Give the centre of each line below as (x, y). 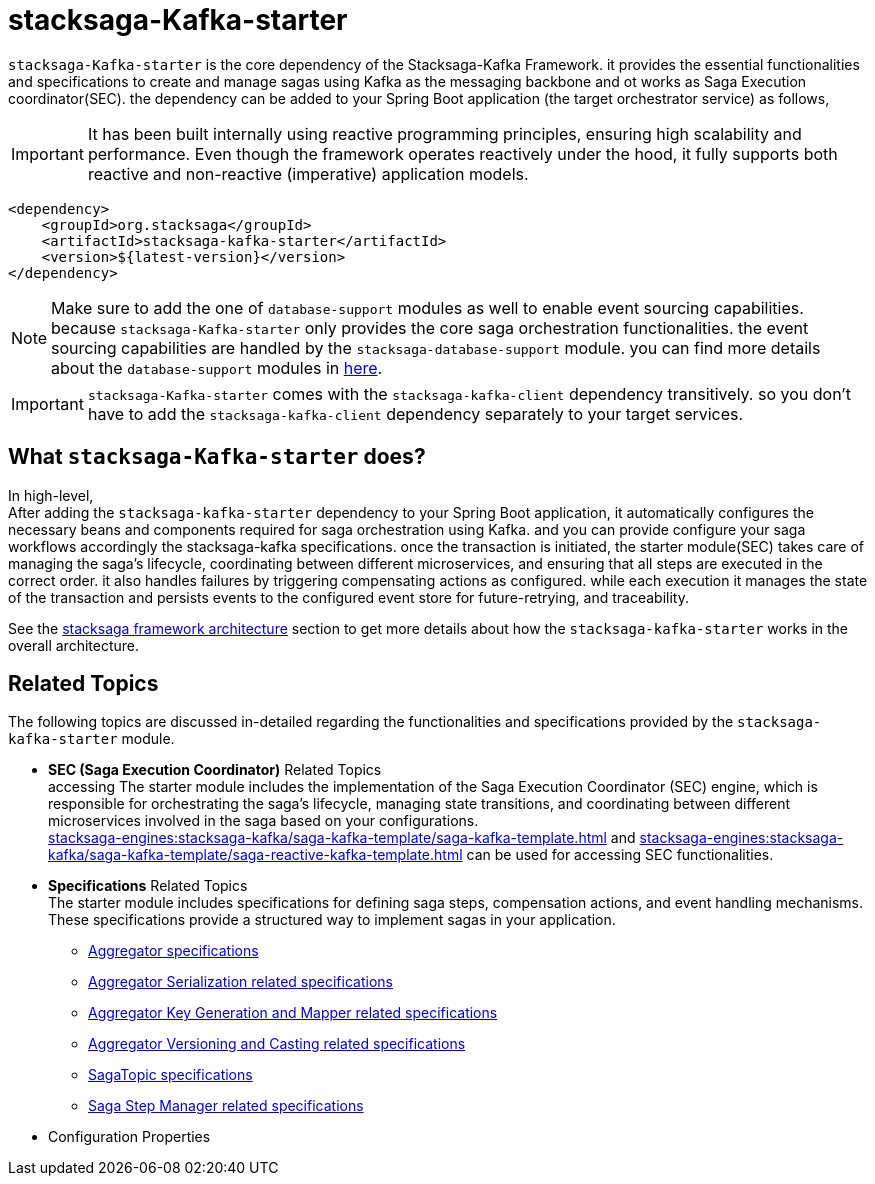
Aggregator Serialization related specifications (240, 982)
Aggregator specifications (173, 951)
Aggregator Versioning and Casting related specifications (277, 1044)
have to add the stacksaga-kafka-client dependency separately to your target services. (415, 413)
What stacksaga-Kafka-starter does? (217, 457)
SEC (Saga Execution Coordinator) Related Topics (215, 770)
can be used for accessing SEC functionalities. (620, 855)
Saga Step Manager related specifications (226, 1106)
